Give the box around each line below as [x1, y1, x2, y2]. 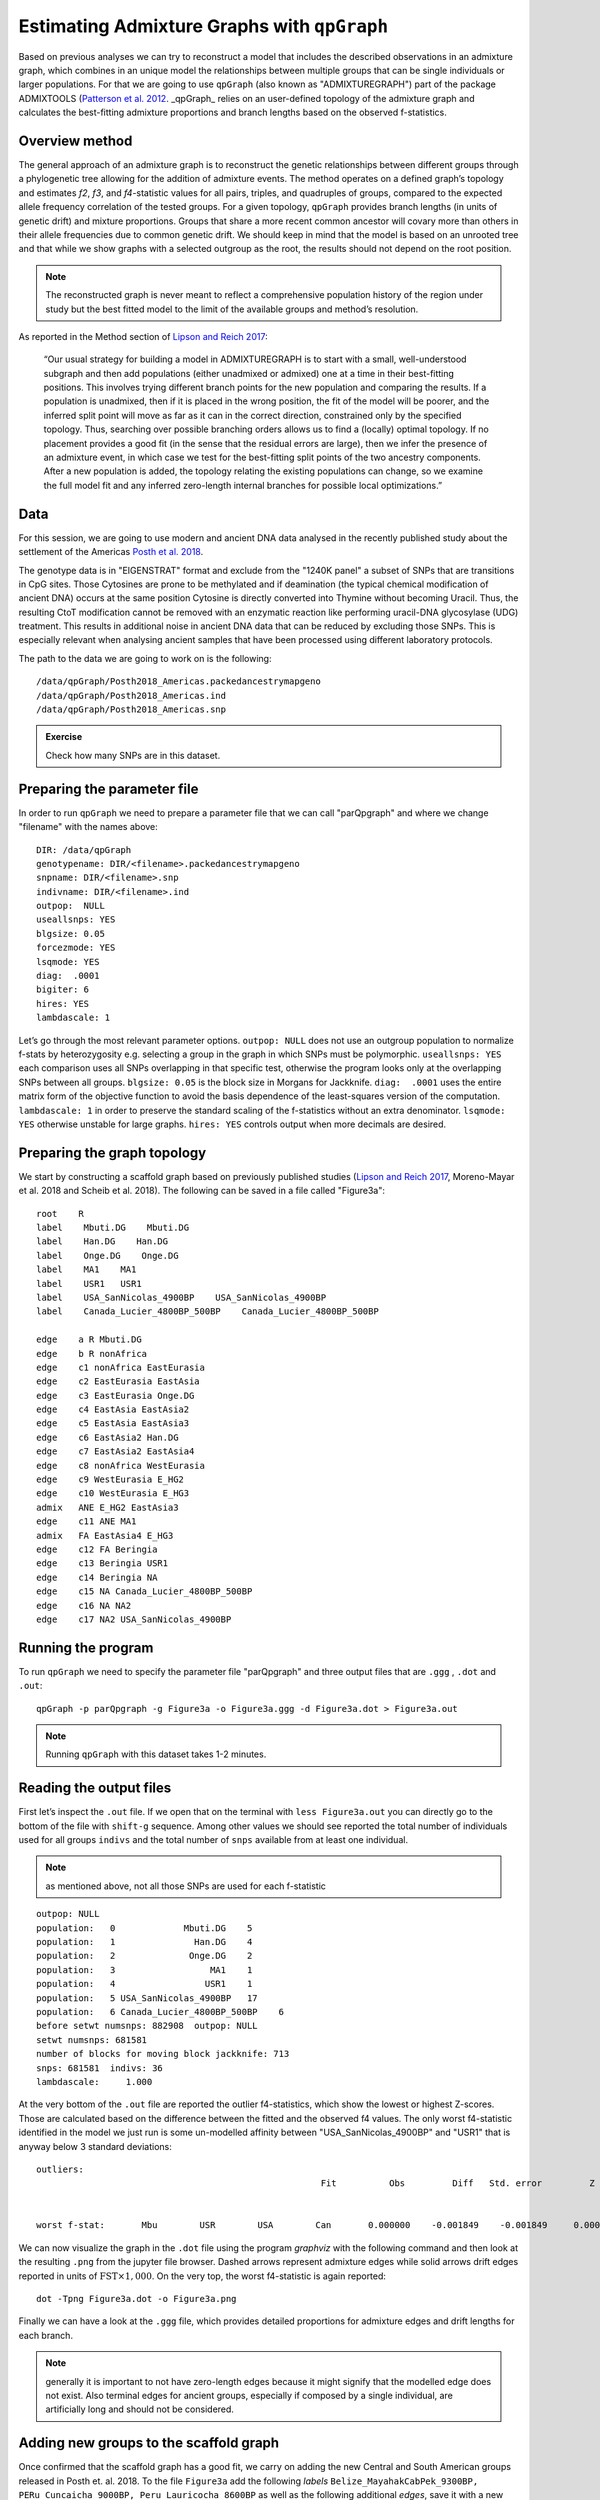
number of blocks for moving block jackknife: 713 [36, 2048, 290, 2060]
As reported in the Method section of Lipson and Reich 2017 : [18, 330, 269, 342]
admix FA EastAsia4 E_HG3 [36, 1530, 174, 1541]
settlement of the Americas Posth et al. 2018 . [18, 546, 204, 558]
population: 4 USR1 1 [36, 1978, 253, 1990]
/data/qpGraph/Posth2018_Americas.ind [36, 690, 227, 701]
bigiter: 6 [36, 984, 90, 995]
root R [36, 1208, 84, 1219]
